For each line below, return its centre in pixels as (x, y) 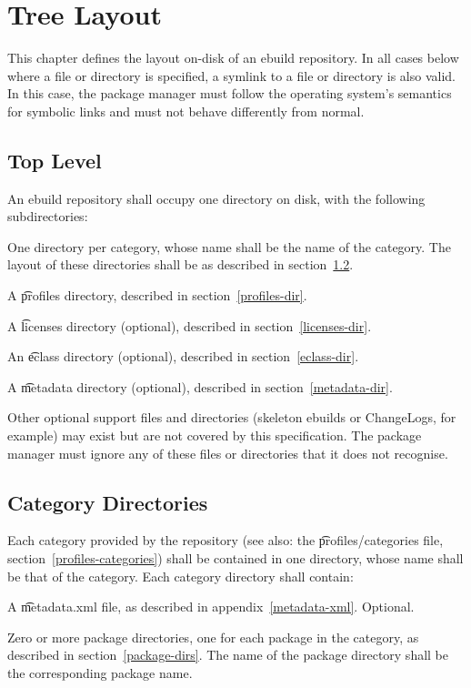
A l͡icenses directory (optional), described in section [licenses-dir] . (190, 325)
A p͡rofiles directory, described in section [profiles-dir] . (157, 295)
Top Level (55, 160)
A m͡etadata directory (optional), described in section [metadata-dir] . (200, 386)
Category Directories (108, 502)
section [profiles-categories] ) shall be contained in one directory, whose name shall (235, 558)
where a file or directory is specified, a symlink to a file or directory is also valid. (231, 75)
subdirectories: (48, 216)
